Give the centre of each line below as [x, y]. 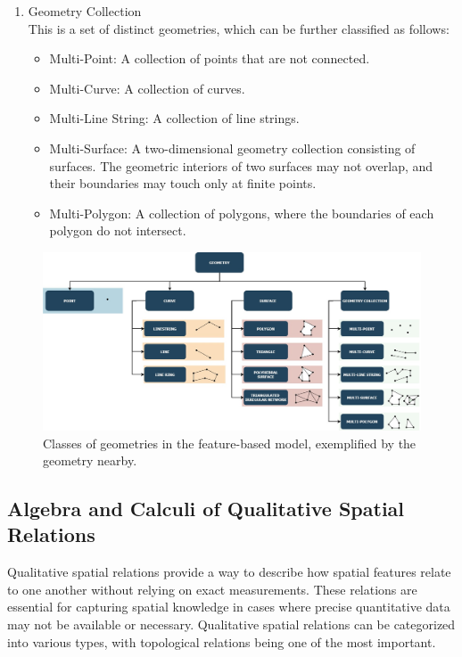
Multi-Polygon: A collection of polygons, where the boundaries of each [242, 213]
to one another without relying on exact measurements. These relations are [212, 589]
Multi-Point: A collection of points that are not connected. [210, 58]
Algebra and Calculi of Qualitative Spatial [206, 509]
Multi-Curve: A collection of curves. [147, 88]
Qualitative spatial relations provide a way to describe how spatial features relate [229, 572]
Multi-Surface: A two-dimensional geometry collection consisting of [232, 148]
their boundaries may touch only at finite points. [183, 183]
